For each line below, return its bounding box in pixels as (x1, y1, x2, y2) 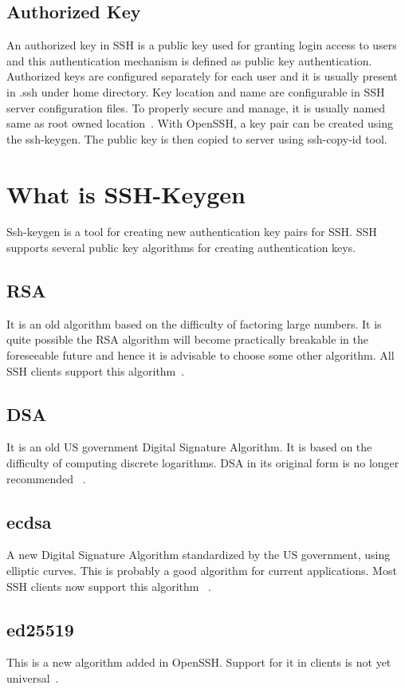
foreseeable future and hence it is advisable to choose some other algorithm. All (6, 347, 395, 364)
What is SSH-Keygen (6, 177, 246, 210)
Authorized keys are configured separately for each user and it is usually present (6, 68, 398, 85)
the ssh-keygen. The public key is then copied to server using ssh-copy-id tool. (6, 130, 387, 147)
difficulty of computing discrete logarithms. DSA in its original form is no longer (6, 455, 399, 471)
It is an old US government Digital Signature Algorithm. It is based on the (6, 439, 372, 455)
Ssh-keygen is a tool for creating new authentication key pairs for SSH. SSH (6, 223, 377, 240)
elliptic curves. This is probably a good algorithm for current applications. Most (6, 562, 397, 579)
